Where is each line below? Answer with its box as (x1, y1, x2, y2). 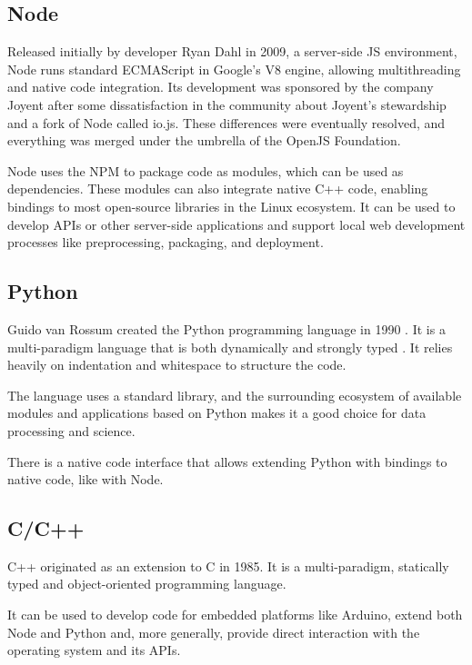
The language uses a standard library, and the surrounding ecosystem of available (7, 385, 462, 404)
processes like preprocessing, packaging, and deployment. (7, 233, 324, 252)
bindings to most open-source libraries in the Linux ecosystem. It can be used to (7, 196, 456, 215)
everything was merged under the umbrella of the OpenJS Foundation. (7, 131, 401, 150)
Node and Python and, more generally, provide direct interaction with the (7, 622, 420, 641)
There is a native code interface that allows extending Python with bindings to (7, 452, 447, 471)
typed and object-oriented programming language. (7, 574, 286, 593)
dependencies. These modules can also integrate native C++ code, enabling (7, 179, 428, 198)
